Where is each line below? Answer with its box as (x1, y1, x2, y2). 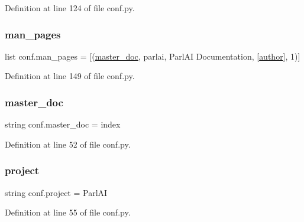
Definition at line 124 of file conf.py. (5, 2, 135, 14)
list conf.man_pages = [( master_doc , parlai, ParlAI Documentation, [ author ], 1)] (5, 50, 300, 62)
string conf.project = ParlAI (5, 186, 108, 198)
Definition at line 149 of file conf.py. (5, 70, 135, 82)
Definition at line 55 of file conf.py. (5, 206, 131, 218)
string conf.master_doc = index (5, 118, 121, 130)
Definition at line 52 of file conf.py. (5, 138, 131, 150)
